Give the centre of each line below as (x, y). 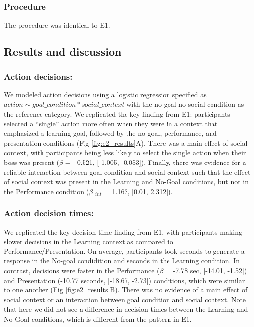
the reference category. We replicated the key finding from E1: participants (117, 114)
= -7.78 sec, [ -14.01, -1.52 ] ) (206, 270)
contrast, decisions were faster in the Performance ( (82, 270)
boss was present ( (32, 162)
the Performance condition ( (47, 191)
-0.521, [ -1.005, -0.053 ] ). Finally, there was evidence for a (160, 162)
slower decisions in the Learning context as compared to (89, 241)
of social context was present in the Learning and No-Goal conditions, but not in (126, 182)
